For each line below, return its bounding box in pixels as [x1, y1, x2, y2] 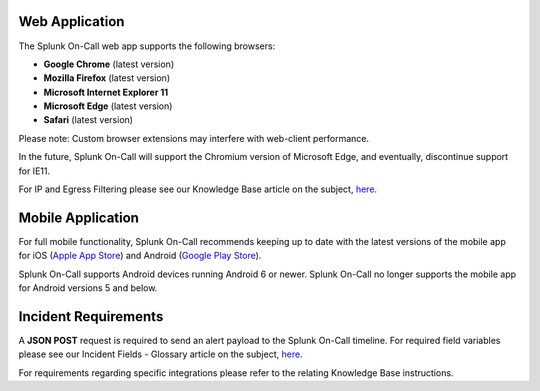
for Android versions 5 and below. [18, 282, 158, 294]
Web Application [18, 13, 125, 30]
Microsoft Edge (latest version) [43, 100, 173, 112]
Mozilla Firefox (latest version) [43, 72, 170, 84]
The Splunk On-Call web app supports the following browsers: [18, 40, 276, 52]
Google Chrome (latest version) [43, 58, 175, 70]
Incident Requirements [18, 308, 164, 325]
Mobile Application [18, 209, 140, 226]
